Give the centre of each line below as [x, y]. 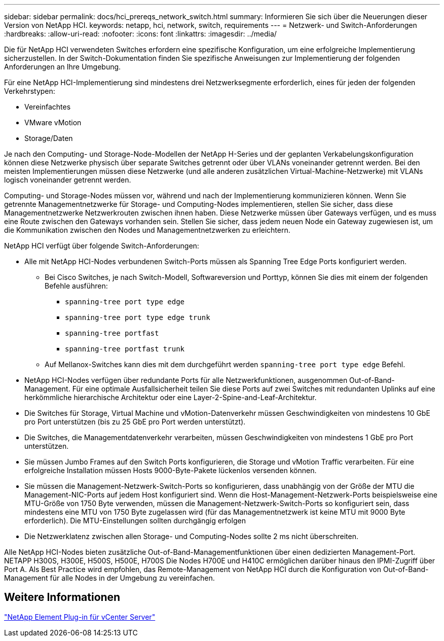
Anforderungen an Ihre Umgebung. [63, 67]
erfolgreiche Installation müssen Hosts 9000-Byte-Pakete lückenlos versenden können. [171, 470]
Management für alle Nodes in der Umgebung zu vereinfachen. [109, 578]
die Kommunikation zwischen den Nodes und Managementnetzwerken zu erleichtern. [147, 230]
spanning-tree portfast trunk [125, 349]
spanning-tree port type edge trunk [138, 317]
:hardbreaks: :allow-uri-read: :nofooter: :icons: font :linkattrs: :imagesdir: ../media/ [140, 34]
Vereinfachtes [48, 107]
